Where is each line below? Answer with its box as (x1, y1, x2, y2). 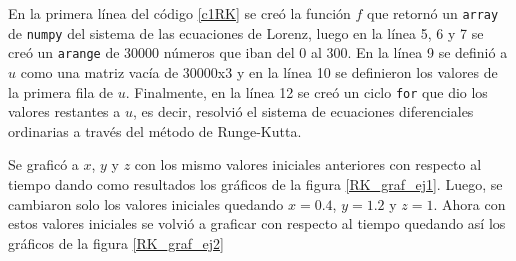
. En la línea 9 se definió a (347, 42, 508, 63)
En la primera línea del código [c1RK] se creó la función (8, 3, 351, 23)
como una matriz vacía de (20, 61, 179, 82)
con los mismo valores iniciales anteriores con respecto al (134, 154, 482, 175)
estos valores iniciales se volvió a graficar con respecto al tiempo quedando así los (8, 213, 506, 234)
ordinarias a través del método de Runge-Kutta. (8, 120, 302, 141)
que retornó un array (367, 3, 499, 23)
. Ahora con (433, 193, 506, 214)
